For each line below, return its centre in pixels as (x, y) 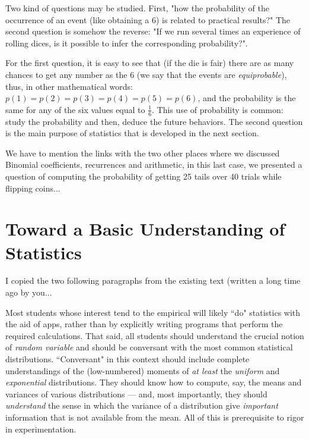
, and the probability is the (247, 98)
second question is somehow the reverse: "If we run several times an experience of (153, 31)
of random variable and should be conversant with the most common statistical (149, 347)
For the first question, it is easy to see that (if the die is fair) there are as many (150, 63)
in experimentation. (41, 429)
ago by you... (29, 292)
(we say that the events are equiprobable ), (212, 74)
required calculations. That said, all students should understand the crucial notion (155, 335)
